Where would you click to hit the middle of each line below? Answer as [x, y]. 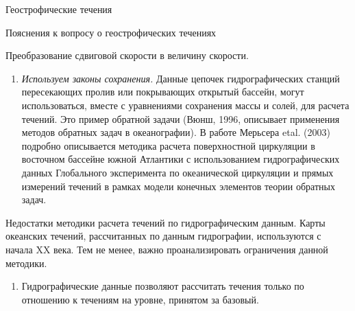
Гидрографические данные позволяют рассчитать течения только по [163, 286]
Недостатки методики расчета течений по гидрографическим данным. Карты [166, 222]
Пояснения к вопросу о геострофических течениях [111, 32]
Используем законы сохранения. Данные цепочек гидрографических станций [181, 78]
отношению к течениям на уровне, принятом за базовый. [140, 299]
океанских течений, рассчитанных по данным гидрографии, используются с [163, 236]
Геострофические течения [59, 9]
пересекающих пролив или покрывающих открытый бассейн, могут [163, 92]
